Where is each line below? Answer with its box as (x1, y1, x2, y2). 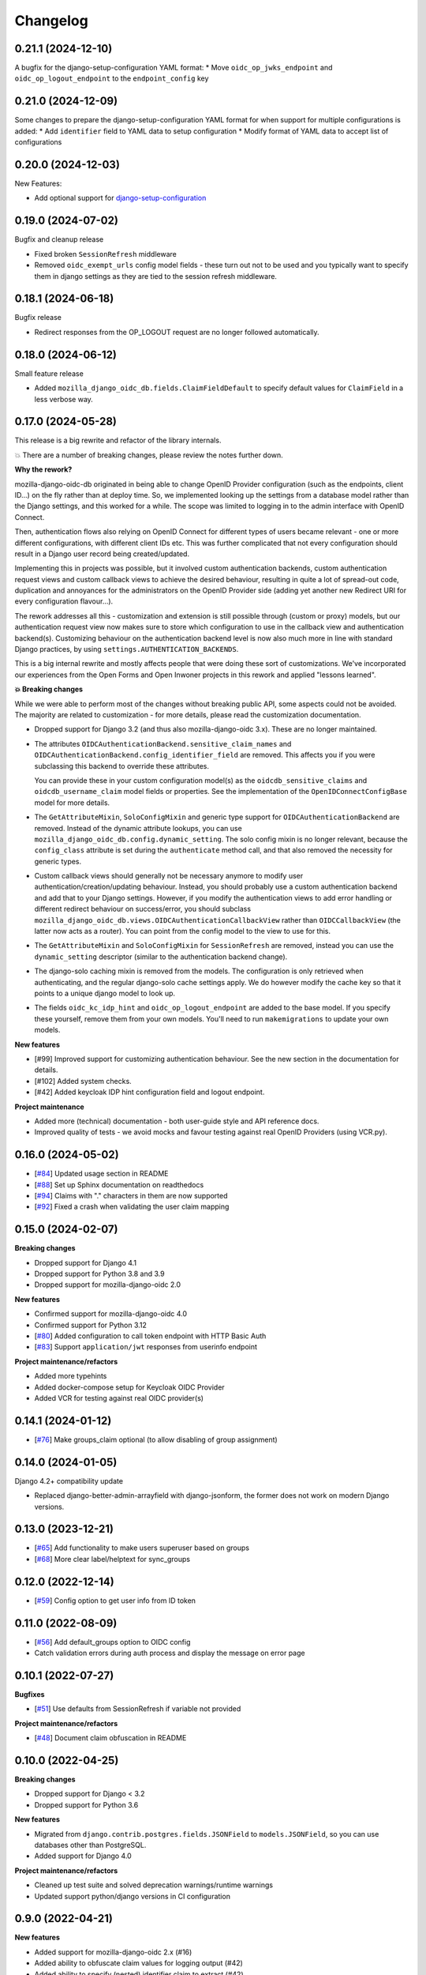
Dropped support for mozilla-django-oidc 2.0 (34, 1280, 181, 1289)
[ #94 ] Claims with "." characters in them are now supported (34, 1191, 228, 1200)
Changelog (14, 12, 88, 29)
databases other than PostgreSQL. (34, 1840, 147, 1849)
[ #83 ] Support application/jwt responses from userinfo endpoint (34, 1342, 258, 1352)
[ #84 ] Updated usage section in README (34, 1169, 169, 1179)
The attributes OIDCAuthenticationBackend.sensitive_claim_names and (34, 739, 292, 748)
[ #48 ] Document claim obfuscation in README (34, 1733, 187, 1743)
